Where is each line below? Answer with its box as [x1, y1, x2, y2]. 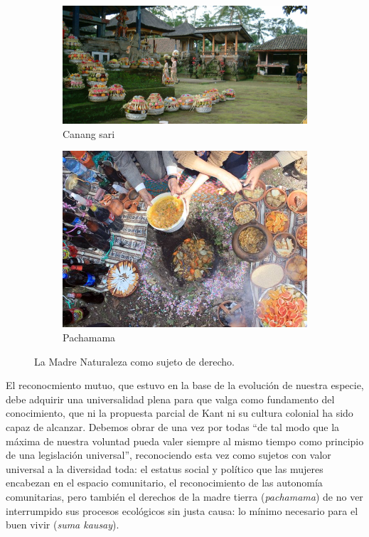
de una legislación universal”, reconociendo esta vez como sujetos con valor [6, 447, 331, 462]
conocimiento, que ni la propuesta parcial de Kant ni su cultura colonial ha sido [6, 405, 353, 420]
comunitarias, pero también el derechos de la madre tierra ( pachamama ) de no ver [6, 489, 363, 504]
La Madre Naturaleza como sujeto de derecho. [34, 353, 235, 368]
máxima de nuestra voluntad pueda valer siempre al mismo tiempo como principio [6, 433, 364, 448]
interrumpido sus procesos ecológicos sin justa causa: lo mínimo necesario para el [6, 503, 358, 518]
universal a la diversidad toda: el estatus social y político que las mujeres [6, 461, 323, 476]
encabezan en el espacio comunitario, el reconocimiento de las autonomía [6, 475, 323, 490]
